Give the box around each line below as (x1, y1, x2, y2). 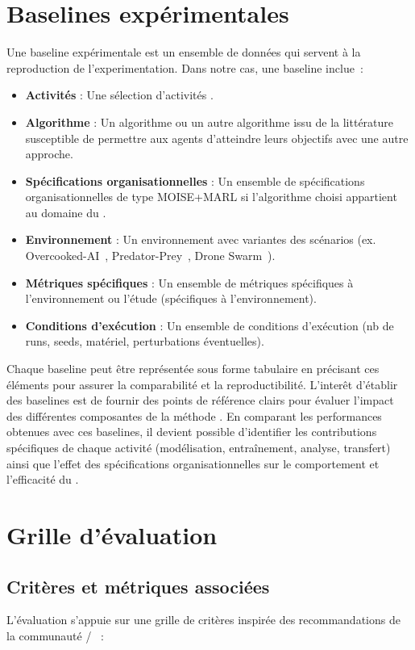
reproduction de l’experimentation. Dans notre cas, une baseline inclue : (6, 59, 363, 76)
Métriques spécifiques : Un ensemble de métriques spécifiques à (25, 274, 354, 291)
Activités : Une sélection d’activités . (25, 86, 214, 103)
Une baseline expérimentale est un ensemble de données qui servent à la (6, 44, 361, 61)
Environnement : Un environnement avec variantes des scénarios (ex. (25, 231, 376, 248)
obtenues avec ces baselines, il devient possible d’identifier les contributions (6, 423, 377, 440)
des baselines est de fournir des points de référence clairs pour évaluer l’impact (6, 392, 394, 409)
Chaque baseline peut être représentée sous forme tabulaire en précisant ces (6, 360, 380, 377)
